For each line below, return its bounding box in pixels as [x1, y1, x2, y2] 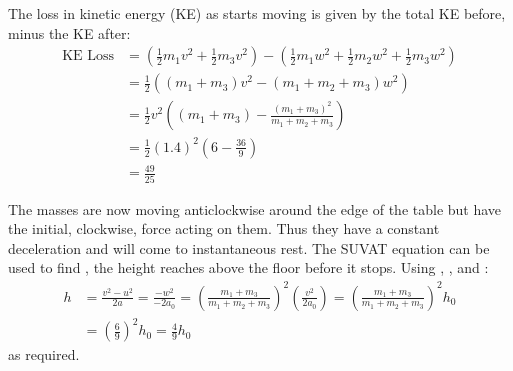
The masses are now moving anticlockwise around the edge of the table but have [8, 198, 502, 219]
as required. [8, 344, 80, 365]
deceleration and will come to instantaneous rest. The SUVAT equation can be [8, 237, 490, 258]
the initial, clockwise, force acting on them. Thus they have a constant [8, 218, 440, 239]
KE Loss [62, 49, 114, 64]
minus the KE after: [8, 22, 131, 43]
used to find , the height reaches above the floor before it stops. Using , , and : [8, 257, 489, 278]
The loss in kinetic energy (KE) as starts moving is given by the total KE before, [8, 3, 506, 23]
